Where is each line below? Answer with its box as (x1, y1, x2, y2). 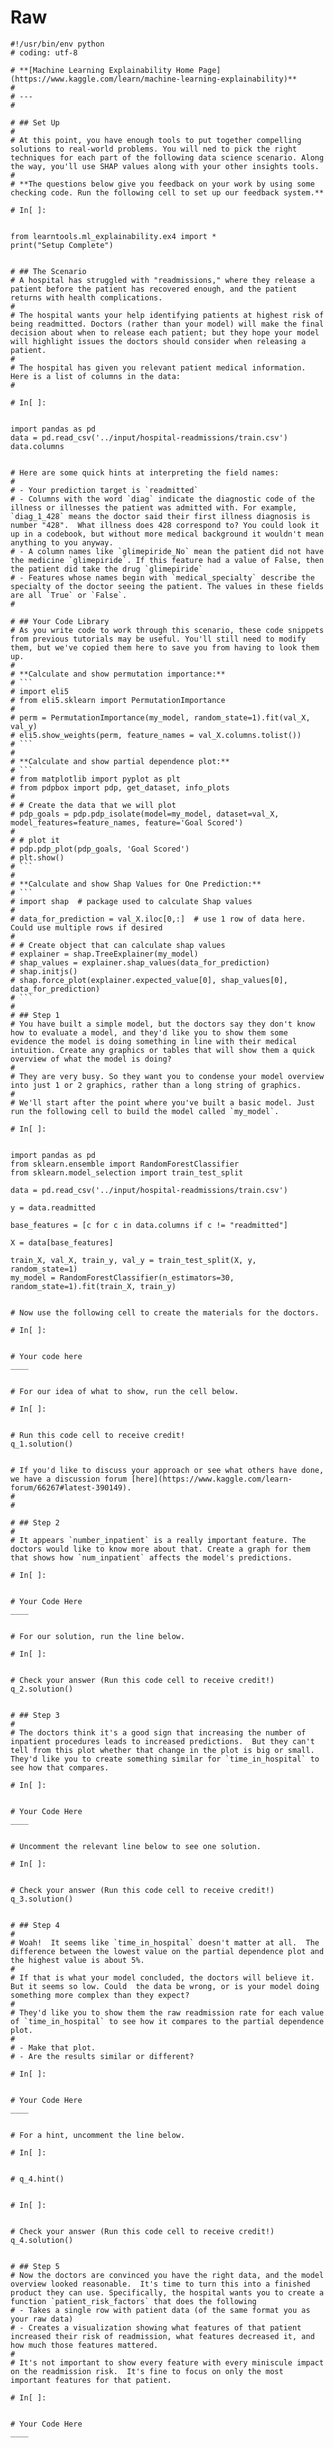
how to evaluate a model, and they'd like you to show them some (10, 1027, 288, 1038)
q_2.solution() (10, 1684, 74, 1694)
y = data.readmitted (10, 1202, 97, 1213)
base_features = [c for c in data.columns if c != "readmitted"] (10, 1220, 288, 1230)
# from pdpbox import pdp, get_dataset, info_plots (10, 782, 230, 793)
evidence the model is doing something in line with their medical (10, 1036, 298, 1046)
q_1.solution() (10, 1439, 74, 1449)
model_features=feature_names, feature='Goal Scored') (10, 817, 244, 828)
